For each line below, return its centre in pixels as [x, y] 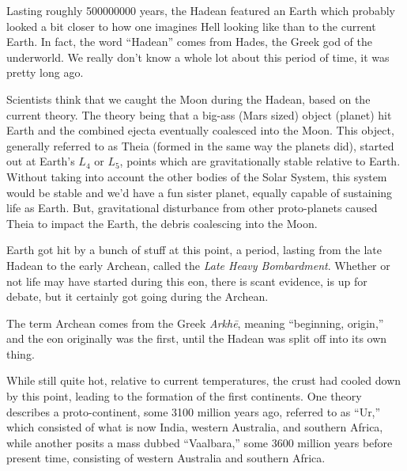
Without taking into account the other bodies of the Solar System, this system [197, 176]
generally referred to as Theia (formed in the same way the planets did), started [200, 145]
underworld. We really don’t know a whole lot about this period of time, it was [198, 57]
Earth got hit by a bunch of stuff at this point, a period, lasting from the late [194, 250]
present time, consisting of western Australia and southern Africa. [166, 458]
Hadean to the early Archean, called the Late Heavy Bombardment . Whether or [198, 265]
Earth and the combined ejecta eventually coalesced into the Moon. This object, [200, 130]
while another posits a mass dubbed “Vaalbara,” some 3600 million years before [200, 442]
